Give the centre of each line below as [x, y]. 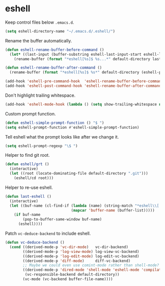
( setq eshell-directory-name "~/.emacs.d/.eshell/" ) [60, 31]
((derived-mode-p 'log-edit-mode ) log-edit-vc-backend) [81, 256]
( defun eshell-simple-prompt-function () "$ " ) [55, 123]
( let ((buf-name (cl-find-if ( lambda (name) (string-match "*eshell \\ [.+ [86, 206]
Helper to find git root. [27, 155]
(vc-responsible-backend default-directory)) [72, 275]
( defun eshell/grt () [27, 164]
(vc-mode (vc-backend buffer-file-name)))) [68, 279]
